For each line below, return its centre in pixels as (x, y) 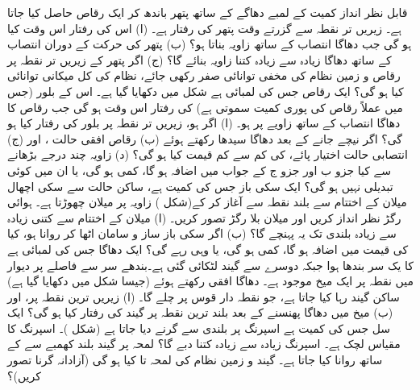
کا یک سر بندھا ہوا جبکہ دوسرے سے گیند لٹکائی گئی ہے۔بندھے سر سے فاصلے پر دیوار (210, 265)
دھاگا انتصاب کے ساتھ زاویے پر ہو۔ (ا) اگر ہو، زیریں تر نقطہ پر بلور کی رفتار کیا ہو (204, 123)
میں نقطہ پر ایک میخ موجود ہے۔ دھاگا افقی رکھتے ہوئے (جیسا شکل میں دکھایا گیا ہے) (210, 281)
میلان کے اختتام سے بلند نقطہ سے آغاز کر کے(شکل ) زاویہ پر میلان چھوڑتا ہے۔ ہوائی (207, 202)
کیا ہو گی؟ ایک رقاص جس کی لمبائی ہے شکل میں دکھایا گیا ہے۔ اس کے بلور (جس (206, 91)
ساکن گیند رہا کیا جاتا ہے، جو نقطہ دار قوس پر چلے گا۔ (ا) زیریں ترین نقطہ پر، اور (204, 296)
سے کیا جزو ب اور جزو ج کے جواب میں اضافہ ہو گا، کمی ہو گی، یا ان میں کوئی (200, 170)
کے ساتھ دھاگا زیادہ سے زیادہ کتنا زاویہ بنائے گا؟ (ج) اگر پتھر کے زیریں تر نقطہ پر (200, 59)
